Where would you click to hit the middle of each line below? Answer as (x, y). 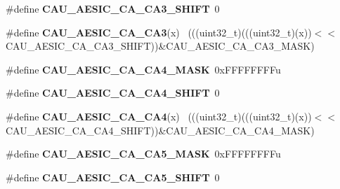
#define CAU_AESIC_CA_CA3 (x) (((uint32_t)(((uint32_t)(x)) (159, 32)
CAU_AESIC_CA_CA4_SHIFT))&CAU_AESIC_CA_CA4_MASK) (160, 130)
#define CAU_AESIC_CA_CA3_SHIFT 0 (113, 8)
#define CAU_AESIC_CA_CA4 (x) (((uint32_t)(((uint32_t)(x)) (159, 116)
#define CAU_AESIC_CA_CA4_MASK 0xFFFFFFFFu (143, 69)
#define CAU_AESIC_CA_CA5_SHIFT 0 (113, 177)
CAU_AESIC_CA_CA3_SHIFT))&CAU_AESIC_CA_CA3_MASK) (160, 46)
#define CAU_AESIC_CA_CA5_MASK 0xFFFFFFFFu (143, 154)
